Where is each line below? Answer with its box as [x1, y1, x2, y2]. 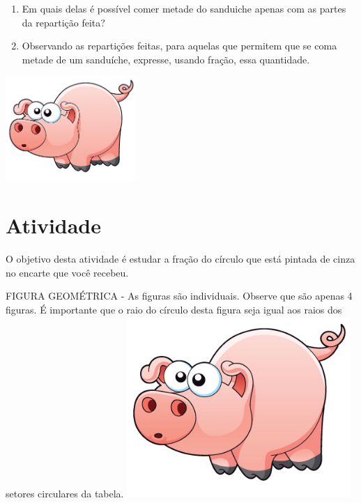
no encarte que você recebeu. [6, 265, 129, 279]
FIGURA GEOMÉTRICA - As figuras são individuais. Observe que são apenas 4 [6, 288, 353, 303]
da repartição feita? [22, 15, 105, 29]
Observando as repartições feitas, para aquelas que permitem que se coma [22, 38, 337, 53]
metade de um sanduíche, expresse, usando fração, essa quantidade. [22, 52, 310, 66]
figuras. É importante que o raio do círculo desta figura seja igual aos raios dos [6, 302, 342, 317]
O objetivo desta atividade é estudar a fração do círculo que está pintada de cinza [6, 251, 355, 266]
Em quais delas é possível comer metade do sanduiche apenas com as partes [22, 1, 346, 15]
